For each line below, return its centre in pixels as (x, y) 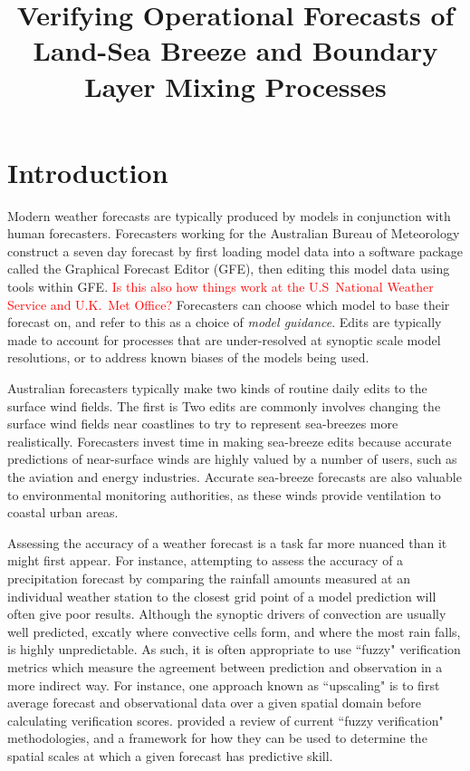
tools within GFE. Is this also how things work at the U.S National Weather (221, 287)
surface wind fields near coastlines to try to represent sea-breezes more (203, 424)
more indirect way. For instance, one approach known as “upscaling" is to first (224, 684)
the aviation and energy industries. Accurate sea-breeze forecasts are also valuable (235, 477)
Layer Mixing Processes (235, 86)
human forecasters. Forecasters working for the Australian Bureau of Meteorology (234, 233)
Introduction (88, 172)
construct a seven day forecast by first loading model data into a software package (235, 251)
